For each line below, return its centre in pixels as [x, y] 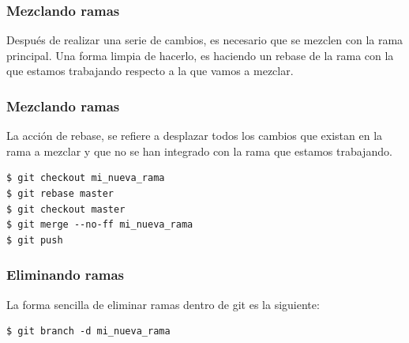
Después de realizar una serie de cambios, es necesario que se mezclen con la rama [205, 40]
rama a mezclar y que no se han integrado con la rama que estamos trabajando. [199, 151]
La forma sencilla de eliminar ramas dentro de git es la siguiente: [163, 304]
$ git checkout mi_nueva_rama [86, 178]
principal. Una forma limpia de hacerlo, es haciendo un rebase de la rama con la [200, 55]
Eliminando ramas [66, 275]
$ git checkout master [66, 209]
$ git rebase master [60, 194]
